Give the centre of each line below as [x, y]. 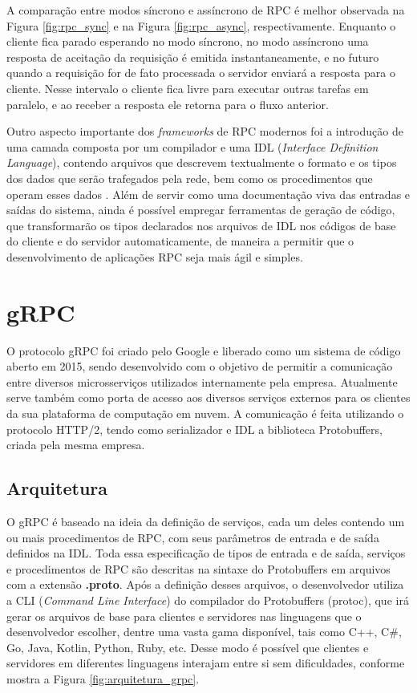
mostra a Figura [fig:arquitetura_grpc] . [103, 678]
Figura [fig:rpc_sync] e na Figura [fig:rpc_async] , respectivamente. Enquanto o [201, 25]
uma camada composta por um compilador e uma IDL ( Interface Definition [192, 146]
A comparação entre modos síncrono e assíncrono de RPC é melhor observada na [206, 10]
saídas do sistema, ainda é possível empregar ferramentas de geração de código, [201, 210]
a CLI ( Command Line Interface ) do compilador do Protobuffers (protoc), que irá [208, 600]
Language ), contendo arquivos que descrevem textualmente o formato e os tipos [202, 162]
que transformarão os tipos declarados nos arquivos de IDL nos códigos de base [201, 225]
